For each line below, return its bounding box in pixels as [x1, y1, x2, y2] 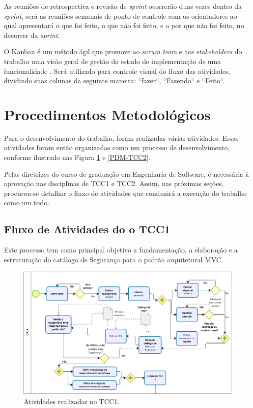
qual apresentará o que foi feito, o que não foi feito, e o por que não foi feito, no [4, 20, 244, 31]
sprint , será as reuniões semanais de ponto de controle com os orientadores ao [4, 10, 237, 21]
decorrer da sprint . [4, 30, 60, 40]
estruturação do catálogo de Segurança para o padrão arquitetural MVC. [4, 254, 224, 264]
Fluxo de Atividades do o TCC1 [4, 221, 170, 237]
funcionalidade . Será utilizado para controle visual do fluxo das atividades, [4, 65, 230, 76]
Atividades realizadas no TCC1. [24, 396, 120, 406]
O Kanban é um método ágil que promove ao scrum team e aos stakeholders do [4, 46, 242, 57]
